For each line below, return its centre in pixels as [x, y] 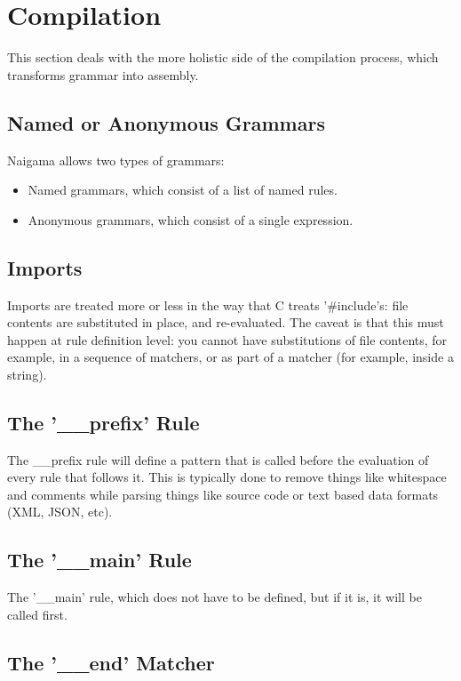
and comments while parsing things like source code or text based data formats [223, 494]
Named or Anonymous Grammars [166, 122]
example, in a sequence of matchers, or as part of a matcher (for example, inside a [230, 357]
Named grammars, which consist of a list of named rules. [183, 190]
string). [27, 374]
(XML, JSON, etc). [60, 512]
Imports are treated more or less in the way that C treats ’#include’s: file [208, 304]
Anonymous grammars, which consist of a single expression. [191, 219]
